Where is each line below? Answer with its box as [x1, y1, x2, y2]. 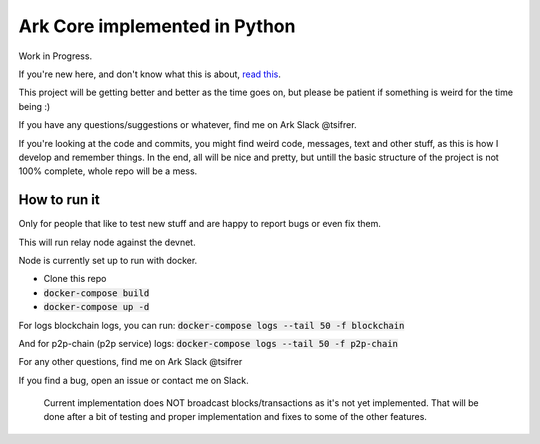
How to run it [18, 191, 100, 209]
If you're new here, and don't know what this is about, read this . [18, 68, 282, 80]
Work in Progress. [18, 50, 93, 62]
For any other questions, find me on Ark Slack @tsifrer [18, 356, 243, 368]
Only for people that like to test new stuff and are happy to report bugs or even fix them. [18, 218, 382, 230]
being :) [18, 100, 51, 112]
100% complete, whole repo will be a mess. [18, 165, 198, 177]
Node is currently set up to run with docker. [18, 254, 198, 266]
